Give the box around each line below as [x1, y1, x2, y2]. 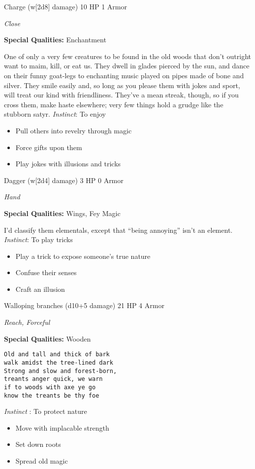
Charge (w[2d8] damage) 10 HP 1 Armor [4, 1, 127, 11]
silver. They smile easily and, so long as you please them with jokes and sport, [4, 80, 240, 90]
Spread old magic [15, 455, 68, 466]
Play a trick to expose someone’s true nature [15, 250, 151, 261]
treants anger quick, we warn [4, 375, 103, 383]
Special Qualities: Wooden [4, 333, 91, 344]
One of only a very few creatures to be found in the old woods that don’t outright [4, 51, 252, 61]
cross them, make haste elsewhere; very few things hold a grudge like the [4, 99, 223, 109]
